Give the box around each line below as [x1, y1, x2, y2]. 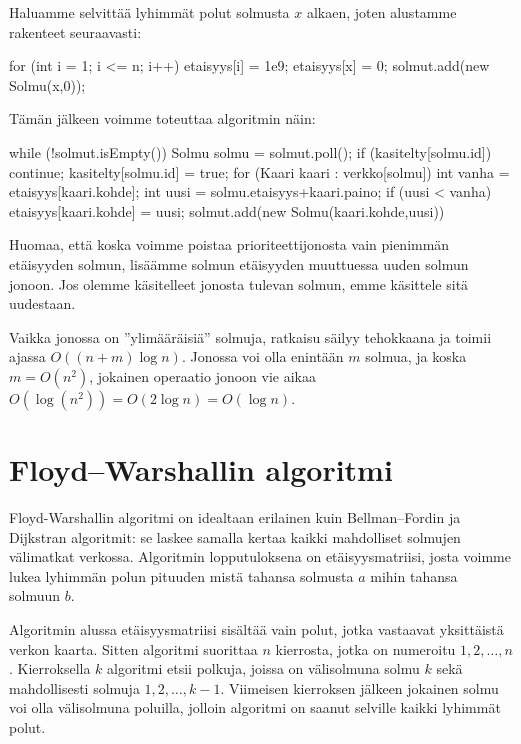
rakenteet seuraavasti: [9, 21, 142, 42]
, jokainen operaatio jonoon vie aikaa [89, 365, 317, 386]
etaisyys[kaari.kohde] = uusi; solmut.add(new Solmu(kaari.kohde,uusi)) [9, 200, 445, 221]
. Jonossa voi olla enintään [181, 346, 344, 367]
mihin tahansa [370, 565, 458, 586]
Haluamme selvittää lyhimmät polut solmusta [9, 2, 290, 22]
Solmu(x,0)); [9, 74, 86, 95]
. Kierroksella [9, 658, 91, 679]
